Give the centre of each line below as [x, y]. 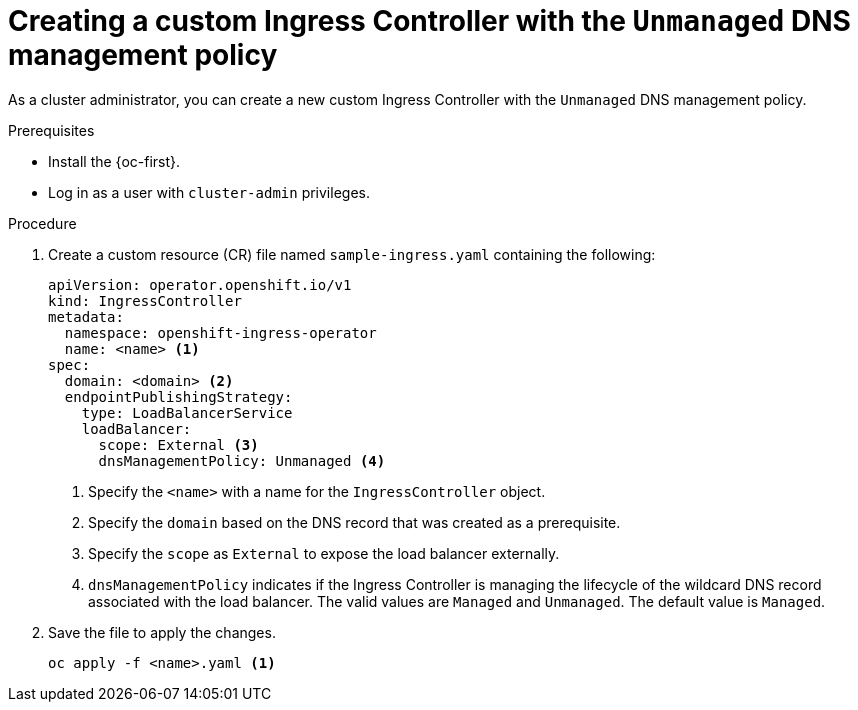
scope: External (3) [178, 444]
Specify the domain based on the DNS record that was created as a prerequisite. [354, 522]
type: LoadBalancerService [187, 412]
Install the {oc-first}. [114, 161]
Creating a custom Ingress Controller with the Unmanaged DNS [429, 21]
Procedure [42, 223]
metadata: [86, 316]
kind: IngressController [145, 300]
